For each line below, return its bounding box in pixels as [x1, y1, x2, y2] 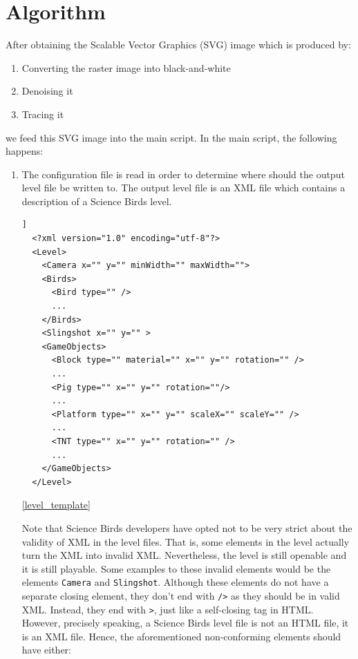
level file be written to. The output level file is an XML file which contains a [21, 180, 346, 195]
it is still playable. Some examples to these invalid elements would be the [21, 561, 331, 575]
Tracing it [21, 106, 64, 121]
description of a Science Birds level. [21, 193, 172, 208]
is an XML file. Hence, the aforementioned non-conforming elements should [21, 629, 341, 643]
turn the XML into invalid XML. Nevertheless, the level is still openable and [21, 548, 347, 562]
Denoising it [21, 84, 73, 98]
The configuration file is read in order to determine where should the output [21, 166, 345, 181]
